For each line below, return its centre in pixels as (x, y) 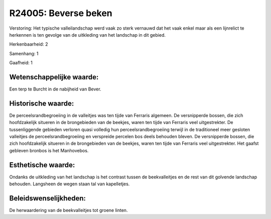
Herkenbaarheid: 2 (29, 44)
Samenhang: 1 (24, 53)
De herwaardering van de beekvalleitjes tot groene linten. (69, 210)
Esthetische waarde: (42, 165)
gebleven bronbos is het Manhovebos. (49, 150)
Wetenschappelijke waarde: (54, 77)
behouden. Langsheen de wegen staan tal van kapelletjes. (70, 184)
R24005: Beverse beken (61, 13)
